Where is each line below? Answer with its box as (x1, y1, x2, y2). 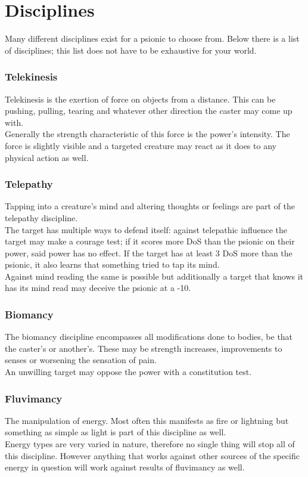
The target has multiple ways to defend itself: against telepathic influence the (5, 223, 287, 236)
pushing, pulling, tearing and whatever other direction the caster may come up (5, 104, 293, 117)
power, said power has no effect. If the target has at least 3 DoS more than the (5, 246, 293, 259)
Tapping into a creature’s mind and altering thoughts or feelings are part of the (5, 200, 295, 212)
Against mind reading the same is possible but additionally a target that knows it (5, 270, 304, 282)
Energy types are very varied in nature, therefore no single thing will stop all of (5, 438, 295, 450)
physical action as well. (5, 151, 89, 163)
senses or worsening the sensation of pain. (5, 354, 157, 366)
